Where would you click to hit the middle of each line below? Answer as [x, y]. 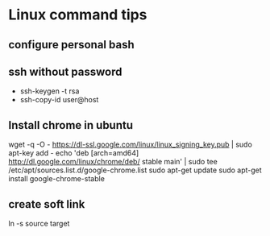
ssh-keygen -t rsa [50, 91]
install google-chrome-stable [56, 179]
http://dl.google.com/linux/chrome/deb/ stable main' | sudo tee [113, 162]
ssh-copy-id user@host [59, 100]
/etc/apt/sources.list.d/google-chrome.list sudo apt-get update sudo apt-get [135, 170]
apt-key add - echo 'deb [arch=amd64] [74, 153]
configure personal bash [71, 45]
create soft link [47, 204]
